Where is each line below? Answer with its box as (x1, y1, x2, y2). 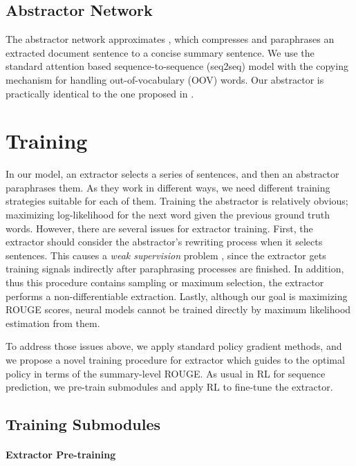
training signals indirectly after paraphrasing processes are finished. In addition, (6, 261, 344, 276)
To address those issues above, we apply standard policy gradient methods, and (6, 339, 342, 353)
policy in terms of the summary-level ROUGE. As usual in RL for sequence (6, 366, 326, 380)
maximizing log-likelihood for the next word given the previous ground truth (6, 207, 330, 222)
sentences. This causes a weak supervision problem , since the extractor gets (6, 248, 326, 262)
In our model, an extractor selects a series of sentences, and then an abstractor (6, 167, 339, 181)
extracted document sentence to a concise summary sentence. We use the (6, 45, 315, 59)
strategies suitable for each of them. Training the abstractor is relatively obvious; (6, 194, 348, 208)
